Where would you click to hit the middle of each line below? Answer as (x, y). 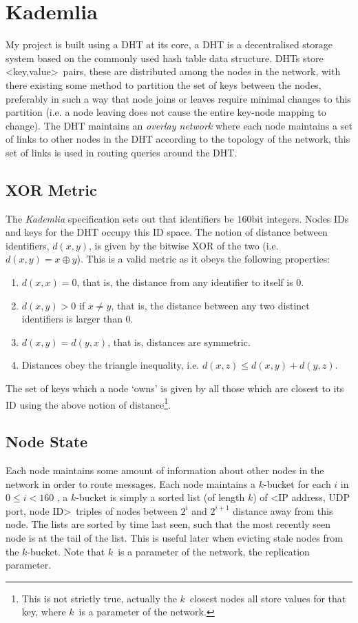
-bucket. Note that (66, 551)
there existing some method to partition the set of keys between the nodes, (164, 84)
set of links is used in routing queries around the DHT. (122, 152)
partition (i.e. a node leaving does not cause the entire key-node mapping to (166, 112)
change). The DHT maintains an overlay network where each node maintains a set (179, 125)
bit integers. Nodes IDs (300, 218)
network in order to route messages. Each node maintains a (131, 483)
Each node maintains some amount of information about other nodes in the (165, 470)
